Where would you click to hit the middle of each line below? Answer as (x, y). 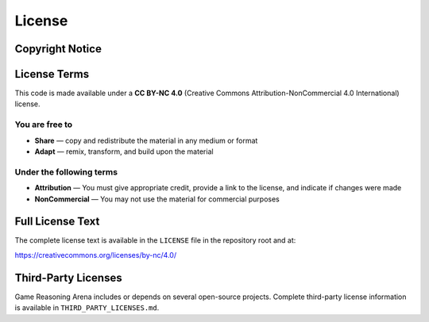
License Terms (52, 74)
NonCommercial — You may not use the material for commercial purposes (157, 199)
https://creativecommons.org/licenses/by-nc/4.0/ (96, 255)
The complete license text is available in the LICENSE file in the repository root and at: (155, 240)
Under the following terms (66, 172)
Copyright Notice (58, 49)
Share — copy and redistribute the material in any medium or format (146, 140)
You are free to (44, 125)
